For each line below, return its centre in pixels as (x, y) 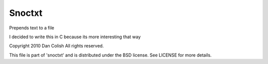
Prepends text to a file (32, 28)
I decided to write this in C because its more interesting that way (75, 37)
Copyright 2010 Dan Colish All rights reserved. (57, 46)
